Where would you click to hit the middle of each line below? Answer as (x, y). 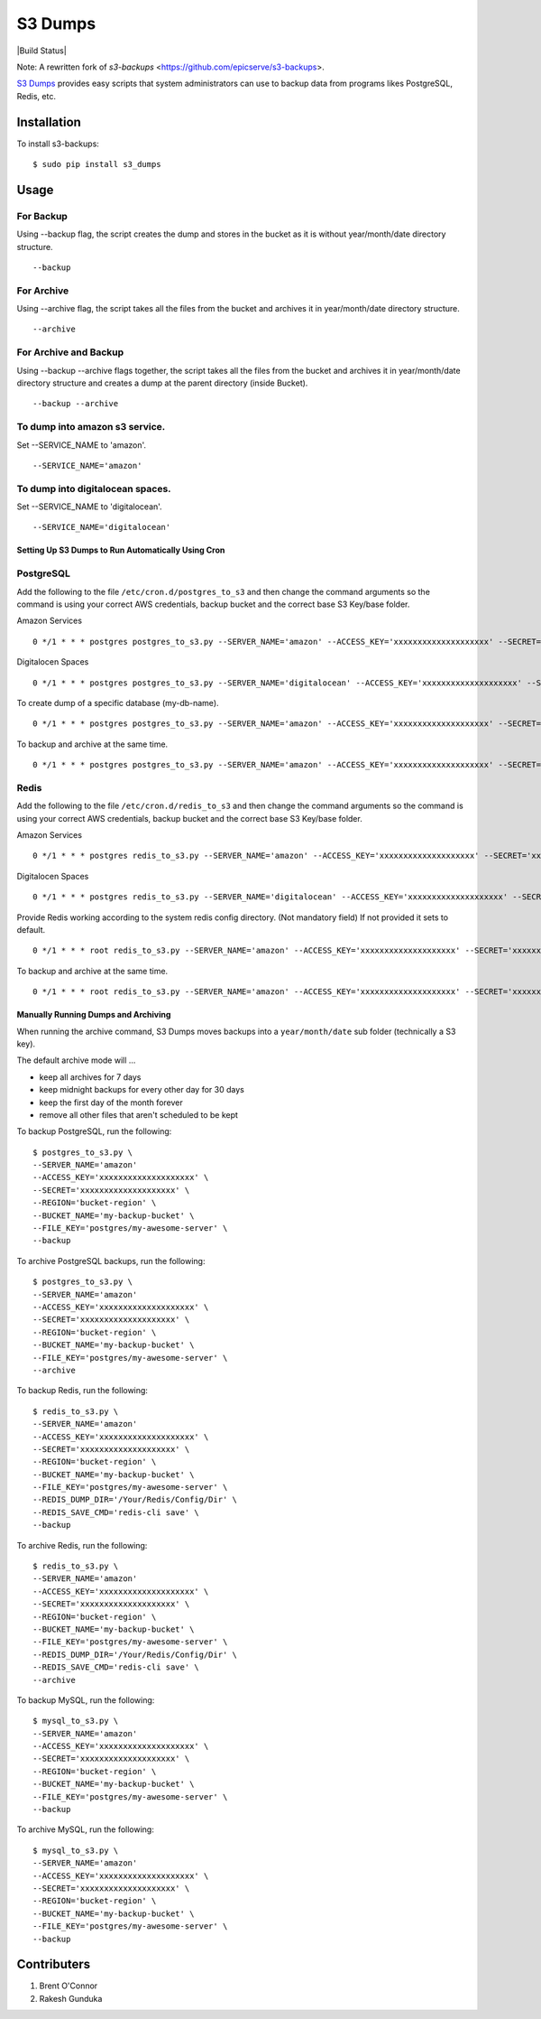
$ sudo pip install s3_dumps (97, 164)
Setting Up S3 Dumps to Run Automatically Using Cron (121, 550)
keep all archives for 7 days (90, 1077)
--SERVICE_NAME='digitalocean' (102, 527)
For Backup (42, 216)
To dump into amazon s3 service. (91, 427)
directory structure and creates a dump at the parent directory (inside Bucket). (162, 383)
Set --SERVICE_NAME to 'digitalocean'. (89, 507)
